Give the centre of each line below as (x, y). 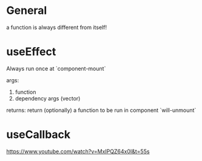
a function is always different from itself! (57, 27)
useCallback (39, 135)
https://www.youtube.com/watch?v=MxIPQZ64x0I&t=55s (78, 151)
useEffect (31, 52)
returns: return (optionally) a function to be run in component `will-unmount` (101, 110)
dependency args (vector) (48, 98)
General (27, 11)
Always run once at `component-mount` (56, 68)
